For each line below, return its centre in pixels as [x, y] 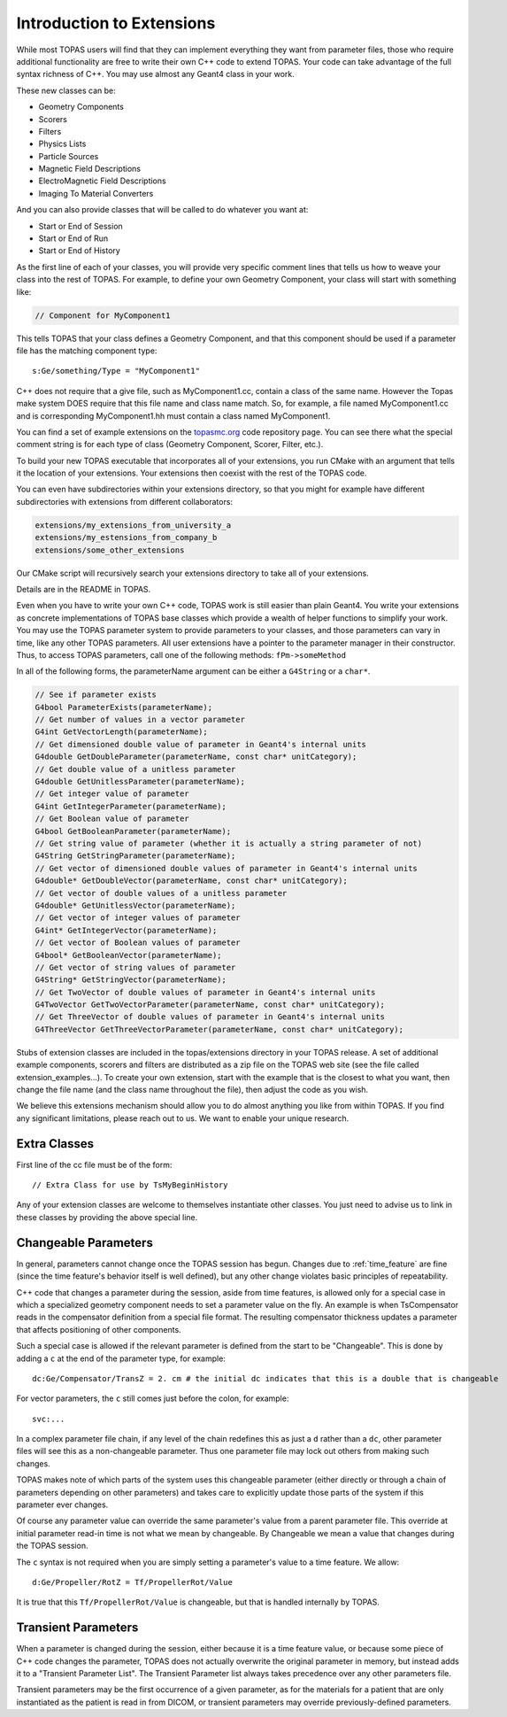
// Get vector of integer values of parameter [138, 918]
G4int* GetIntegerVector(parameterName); [126, 930]
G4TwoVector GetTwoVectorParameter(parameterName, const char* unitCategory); [210, 1005]
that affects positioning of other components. [99, 1329]
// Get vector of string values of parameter [135, 967]
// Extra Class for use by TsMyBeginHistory [131, 1185]
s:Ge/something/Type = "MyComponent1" [116, 371]
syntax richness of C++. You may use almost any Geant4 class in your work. [156, 74]
